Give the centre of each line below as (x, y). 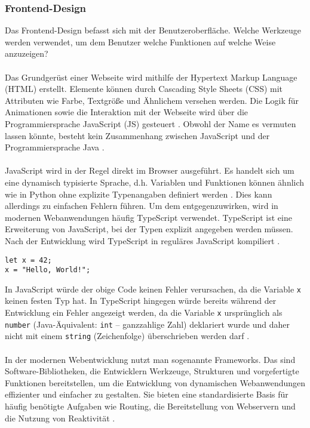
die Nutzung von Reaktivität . (60, 418)
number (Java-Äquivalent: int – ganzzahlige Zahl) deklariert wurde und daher (148, 324)
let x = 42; (28, 260)
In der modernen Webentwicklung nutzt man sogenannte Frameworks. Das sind (150, 359)
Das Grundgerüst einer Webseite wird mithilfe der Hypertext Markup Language (151, 77)
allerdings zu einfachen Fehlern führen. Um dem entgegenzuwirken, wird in (142, 206)
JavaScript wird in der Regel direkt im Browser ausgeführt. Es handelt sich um (150, 170)
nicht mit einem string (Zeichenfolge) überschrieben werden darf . (127, 336)
